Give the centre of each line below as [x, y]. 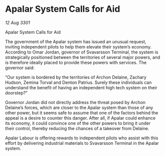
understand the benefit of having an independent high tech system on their [81, 87]
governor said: [20, 68]
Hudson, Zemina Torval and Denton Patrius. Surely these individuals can [78, 82]
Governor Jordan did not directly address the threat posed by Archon [75, 102]
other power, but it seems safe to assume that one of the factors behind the [82, 113]
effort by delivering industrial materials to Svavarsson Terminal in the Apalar [82, 143]
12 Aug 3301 [18, 23]
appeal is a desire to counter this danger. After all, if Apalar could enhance [81, 118]
